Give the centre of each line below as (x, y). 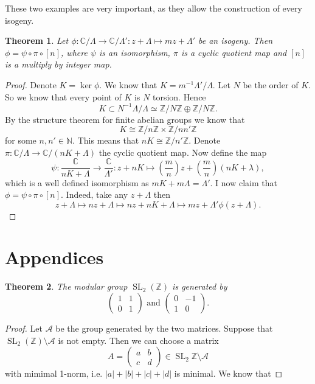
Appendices (54, 257)
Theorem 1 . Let (37, 40)
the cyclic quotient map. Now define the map (183, 152)
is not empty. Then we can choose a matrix (138, 340)
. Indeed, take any (95, 194)
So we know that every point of (63, 96)
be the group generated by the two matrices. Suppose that (164, 328)
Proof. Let (24, 328)
